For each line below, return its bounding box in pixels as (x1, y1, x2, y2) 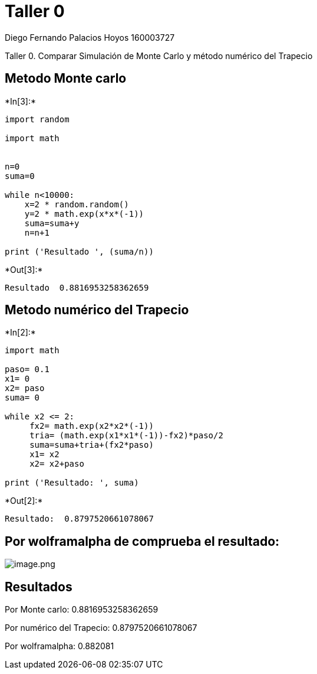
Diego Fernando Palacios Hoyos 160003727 (5, 32, 175, 43)
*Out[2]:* (5, 496, 43, 506)
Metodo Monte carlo (5, 71, 127, 86)
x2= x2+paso (29, 459, 84, 469)
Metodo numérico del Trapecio (5, 302, 189, 318)
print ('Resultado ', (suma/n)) (5, 246, 154, 256)
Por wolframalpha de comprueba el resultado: (5, 533, 280, 549)
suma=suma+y (24, 218, 80, 228)
